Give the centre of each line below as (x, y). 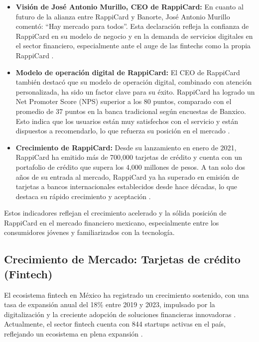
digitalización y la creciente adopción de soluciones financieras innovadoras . (120, 314)
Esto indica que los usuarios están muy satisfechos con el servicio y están (127, 121)
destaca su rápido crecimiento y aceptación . (83, 196)
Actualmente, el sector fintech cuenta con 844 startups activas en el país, (115, 324)
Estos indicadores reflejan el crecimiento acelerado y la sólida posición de (115, 213)
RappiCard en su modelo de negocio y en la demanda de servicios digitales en (134, 36)
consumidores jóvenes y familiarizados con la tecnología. (89, 232)
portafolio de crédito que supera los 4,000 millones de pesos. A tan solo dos (130, 167)
